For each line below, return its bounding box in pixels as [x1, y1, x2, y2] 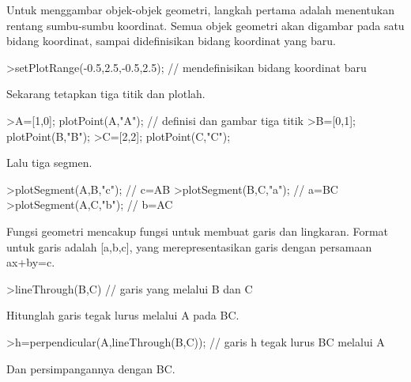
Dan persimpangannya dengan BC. [6, 360, 175, 376]
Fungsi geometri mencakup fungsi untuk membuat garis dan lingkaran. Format [6, 222, 389, 239]
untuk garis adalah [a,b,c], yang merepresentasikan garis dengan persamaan [6, 238, 372, 255]
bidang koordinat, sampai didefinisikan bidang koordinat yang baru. [6, 32, 336, 49]
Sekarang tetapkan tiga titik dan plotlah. [6, 85, 205, 102]
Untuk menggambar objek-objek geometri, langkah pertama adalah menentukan [6, 2, 394, 17]
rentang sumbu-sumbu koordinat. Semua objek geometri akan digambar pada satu [6, 17, 405, 33]
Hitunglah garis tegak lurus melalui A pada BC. [6, 307, 239, 323]
